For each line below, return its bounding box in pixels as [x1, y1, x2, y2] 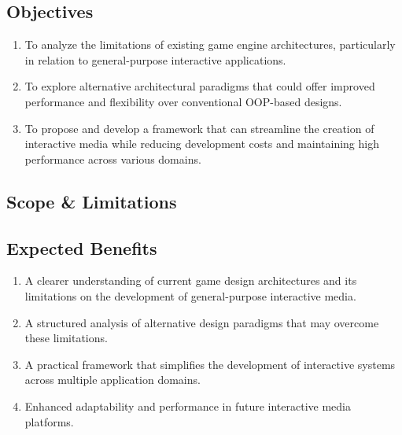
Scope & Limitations [6, 189, 177, 213]
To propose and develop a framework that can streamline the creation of [24, 120, 374, 136]
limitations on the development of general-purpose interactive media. [24, 287, 356, 304]
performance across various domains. [24, 150, 201, 167]
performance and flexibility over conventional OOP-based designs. [24, 93, 342, 109]
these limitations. [24, 330, 108, 346]
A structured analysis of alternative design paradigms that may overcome [24, 314, 379, 330]
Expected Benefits [6, 235, 157, 260]
